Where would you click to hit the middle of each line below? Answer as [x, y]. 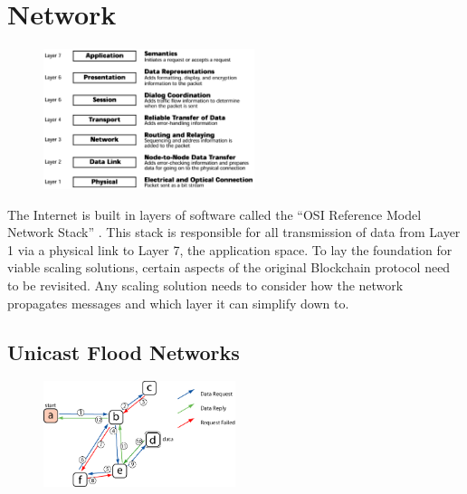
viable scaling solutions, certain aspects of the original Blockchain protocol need [229, 267]
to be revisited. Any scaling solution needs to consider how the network [205, 285]
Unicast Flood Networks [124, 351]
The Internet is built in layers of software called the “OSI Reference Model [214, 214]
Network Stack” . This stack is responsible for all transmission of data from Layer [234, 232]
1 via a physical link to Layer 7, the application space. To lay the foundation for [230, 249]
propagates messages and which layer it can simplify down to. [178, 303]
